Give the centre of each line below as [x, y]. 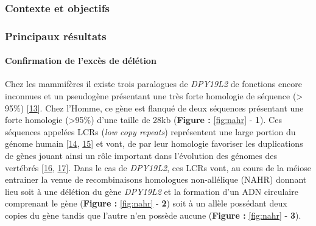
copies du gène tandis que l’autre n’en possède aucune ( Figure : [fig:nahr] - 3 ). [153, 215]
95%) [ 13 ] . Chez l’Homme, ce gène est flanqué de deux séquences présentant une [154, 108]
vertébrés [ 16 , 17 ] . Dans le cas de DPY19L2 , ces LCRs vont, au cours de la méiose [158, 167]
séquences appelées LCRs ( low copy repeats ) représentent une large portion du [150, 131]
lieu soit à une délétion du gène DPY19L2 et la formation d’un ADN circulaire [152, 191]
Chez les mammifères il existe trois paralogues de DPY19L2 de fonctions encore [153, 84]
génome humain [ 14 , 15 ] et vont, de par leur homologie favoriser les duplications [154, 143]
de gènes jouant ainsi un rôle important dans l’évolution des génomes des [141, 156]
